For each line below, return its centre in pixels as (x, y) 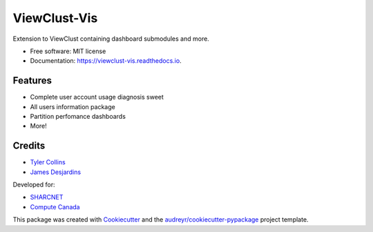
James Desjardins (56, 172)
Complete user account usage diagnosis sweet (97, 97)
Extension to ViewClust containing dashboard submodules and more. (111, 39)
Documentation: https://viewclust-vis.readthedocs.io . (106, 61)
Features (32, 80)
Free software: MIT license (68, 51)
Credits (29, 146)
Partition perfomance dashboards (78, 117)
